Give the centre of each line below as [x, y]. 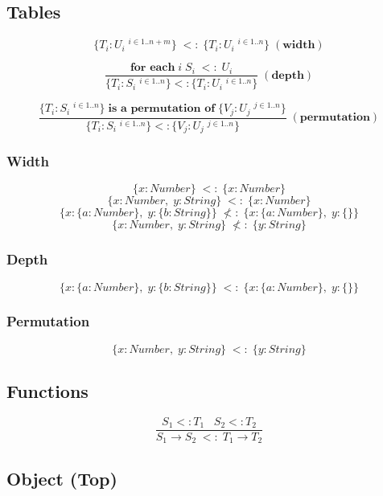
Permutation [48, 321]
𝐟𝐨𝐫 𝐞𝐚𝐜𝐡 [152, 68]
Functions [47, 391]
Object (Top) [62, 478]
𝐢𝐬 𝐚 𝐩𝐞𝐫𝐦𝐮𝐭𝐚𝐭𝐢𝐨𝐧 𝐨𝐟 [162, 109]
